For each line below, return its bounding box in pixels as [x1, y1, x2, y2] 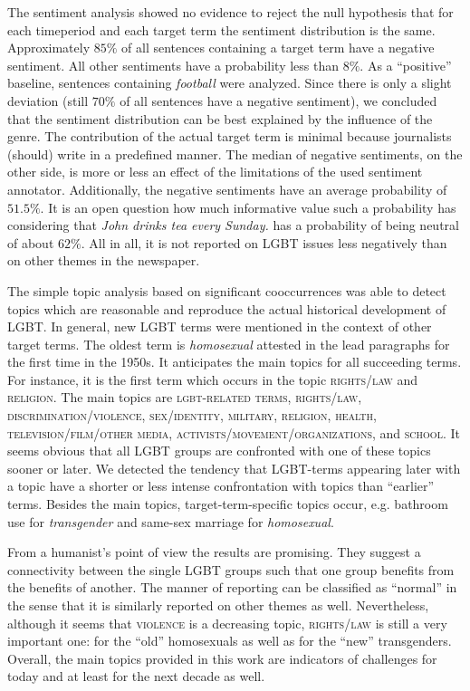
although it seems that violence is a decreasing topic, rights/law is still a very [7, 613, 447, 632]
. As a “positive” [360, 55, 452, 74]
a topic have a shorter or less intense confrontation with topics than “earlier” [7, 476, 435, 495]
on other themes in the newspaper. [7, 251, 200, 270]
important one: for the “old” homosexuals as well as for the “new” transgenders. [7, 631, 452, 650]
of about [7, 233, 54, 252]
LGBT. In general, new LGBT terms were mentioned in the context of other [7, 317, 432, 336]
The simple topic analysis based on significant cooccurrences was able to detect [7, 281, 446, 300]
